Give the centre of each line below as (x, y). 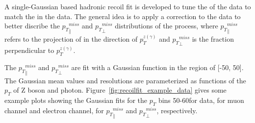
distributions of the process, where (166, 26)
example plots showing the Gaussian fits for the (76, 100)
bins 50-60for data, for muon (201, 100)
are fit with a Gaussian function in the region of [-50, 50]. (157, 67)
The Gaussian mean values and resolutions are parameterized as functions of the (125, 80)
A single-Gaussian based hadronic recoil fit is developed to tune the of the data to (128, 6)
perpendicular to (29, 50)
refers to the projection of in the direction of (71, 38)
